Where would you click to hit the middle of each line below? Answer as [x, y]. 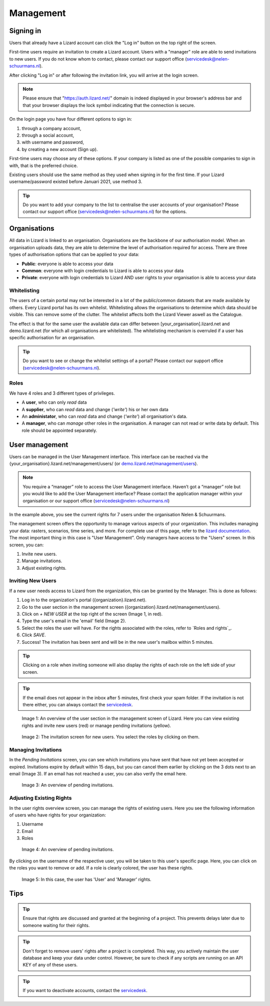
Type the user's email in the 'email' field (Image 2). [74, 621]
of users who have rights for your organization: [57, 815]
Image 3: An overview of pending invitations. [68, 785]
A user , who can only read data [54, 402]
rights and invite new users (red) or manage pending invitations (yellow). [96, 725]
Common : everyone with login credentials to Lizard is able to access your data [103, 271]
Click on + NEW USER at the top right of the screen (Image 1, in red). [92, 614]
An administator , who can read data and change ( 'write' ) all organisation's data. [104, 416]
